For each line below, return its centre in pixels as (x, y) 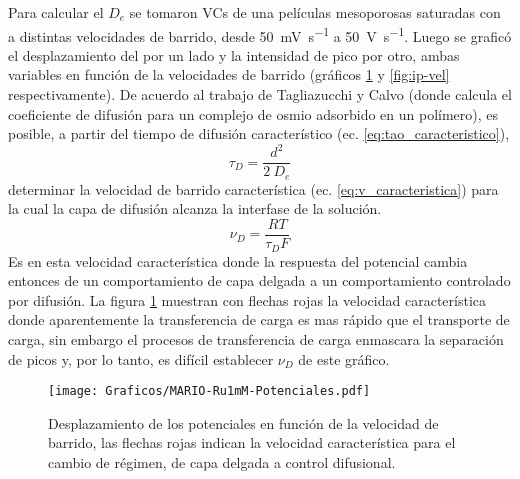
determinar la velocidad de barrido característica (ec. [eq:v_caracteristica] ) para (253, 188)
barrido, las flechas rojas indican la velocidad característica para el (252, 442)
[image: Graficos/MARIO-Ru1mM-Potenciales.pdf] (209, 391)
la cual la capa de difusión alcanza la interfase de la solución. (195, 208)
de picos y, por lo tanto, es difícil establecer (141, 358)
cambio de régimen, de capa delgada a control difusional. (222, 461)
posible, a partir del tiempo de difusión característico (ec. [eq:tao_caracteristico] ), (259, 133)
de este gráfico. (344, 358)
